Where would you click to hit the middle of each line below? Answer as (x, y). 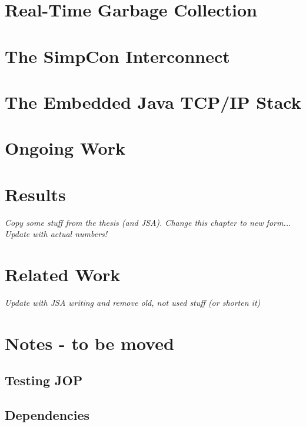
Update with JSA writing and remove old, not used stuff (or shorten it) (133, 302)
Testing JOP (44, 380)
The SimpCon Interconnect (117, 56)
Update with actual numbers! (56, 234)
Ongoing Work (65, 148)
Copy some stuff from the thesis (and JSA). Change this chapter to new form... (148, 222)
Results (35, 194)
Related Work (63, 274)
